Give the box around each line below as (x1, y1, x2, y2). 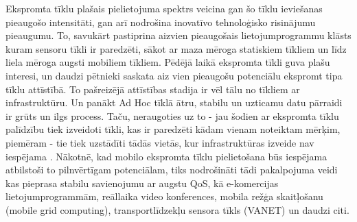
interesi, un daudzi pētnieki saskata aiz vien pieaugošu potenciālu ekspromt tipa (5, 68, 343, 82)
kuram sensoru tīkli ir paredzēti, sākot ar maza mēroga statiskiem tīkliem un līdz (5, 41, 347, 56)
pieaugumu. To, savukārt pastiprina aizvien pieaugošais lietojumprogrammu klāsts (5, 28, 352, 42)
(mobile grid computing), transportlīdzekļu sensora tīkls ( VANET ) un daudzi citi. (5, 202, 349, 217)
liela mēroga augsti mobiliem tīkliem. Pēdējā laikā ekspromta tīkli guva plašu (5, 55, 330, 69)
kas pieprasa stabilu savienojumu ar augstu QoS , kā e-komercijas (5, 175, 279, 190)
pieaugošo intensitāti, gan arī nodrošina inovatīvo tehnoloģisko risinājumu (5, 14, 316, 29)
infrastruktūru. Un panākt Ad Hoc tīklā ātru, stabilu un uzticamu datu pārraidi (5, 95, 343, 110)
